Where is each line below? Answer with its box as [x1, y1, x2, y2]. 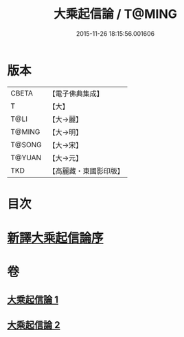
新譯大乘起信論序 [7, 230, 104, 246]
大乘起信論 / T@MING [54, 6, 177, 22]
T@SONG [10, 140, 43, 149]
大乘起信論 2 [7, 319, 60, 331]
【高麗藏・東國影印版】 [48, 166, 125, 175]
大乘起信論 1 [7, 294, 59, 305]
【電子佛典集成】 [48, 89, 104, 98]
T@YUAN [10, 153, 42, 162]
